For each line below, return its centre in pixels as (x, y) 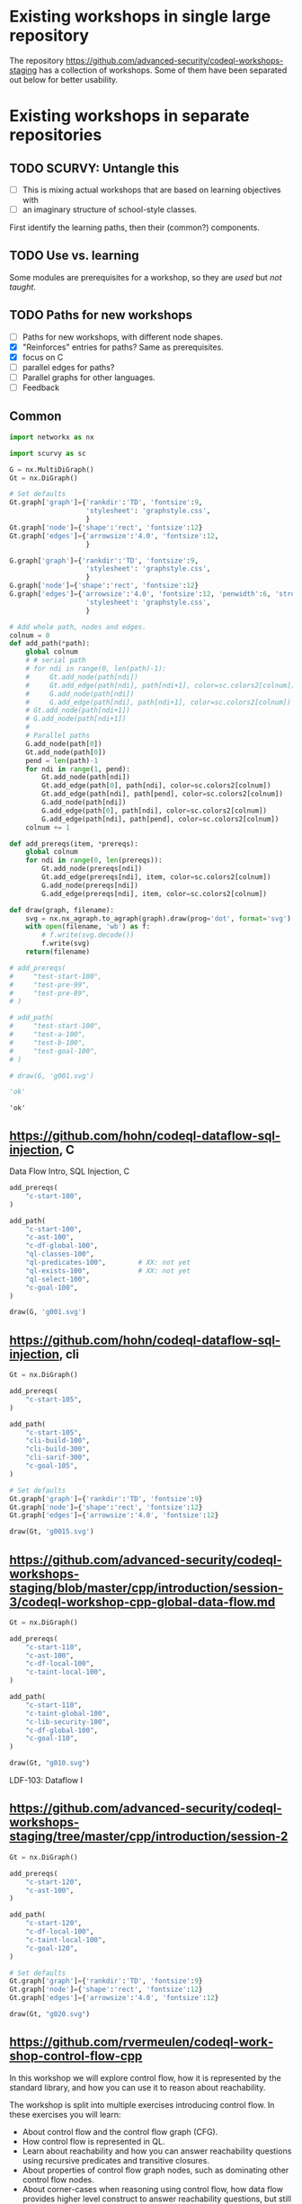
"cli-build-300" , (58, 1449)
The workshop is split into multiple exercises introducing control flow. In (142, 2104)
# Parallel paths (58, 735)
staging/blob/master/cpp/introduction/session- (147, 1588)
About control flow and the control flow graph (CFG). (120, 2131)
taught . (22, 287)
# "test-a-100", (48, 1035)
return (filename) (58, 952)
